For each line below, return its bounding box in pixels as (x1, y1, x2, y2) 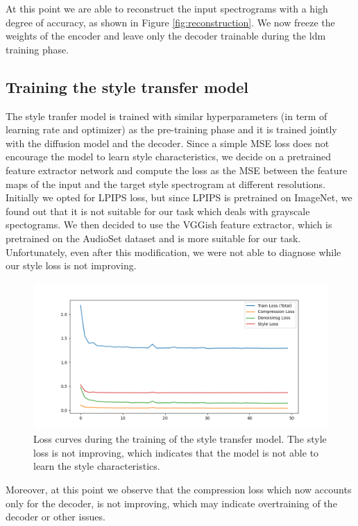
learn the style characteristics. (33, 459, 160, 473)
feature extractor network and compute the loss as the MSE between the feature (6, 162, 348, 177)
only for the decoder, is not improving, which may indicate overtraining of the (6, 495, 337, 510)
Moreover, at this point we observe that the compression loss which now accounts (6, 482, 352, 497)
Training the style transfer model (6, 76, 249, 97)
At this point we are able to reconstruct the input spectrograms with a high (6, 1, 328, 15)
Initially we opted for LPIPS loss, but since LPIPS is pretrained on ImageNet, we (6, 190, 352, 205)
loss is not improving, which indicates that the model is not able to (33, 445, 319, 459)
